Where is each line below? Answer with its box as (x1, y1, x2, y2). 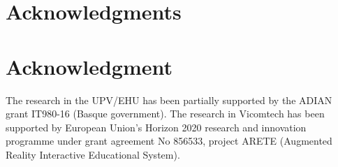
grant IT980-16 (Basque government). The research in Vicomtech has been (6, 106, 325, 121)
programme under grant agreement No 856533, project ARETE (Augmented (6, 133, 332, 148)
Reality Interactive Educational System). (6, 147, 180, 161)
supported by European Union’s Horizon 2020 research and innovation (6, 119, 307, 134)
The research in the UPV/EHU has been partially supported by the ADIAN (6, 92, 332, 107)
